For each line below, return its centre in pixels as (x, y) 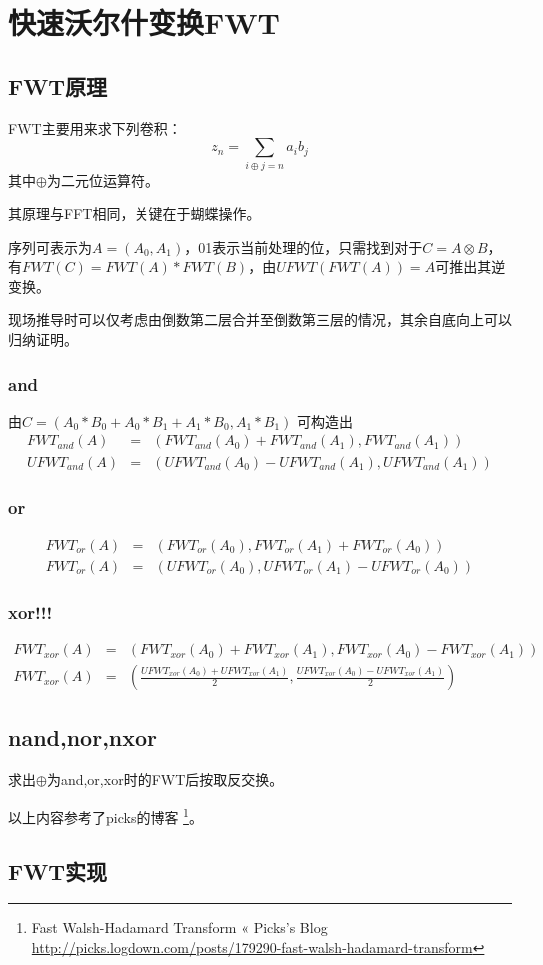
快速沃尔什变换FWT (144, 22)
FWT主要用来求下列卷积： (95, 127)
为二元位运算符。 (102, 179)
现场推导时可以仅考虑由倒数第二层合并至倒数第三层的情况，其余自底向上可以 (260, 319)
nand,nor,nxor (83, 737)
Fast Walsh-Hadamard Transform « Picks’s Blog (179, 927)
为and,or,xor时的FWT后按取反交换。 (165, 779)
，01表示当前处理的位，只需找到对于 (303, 246)
